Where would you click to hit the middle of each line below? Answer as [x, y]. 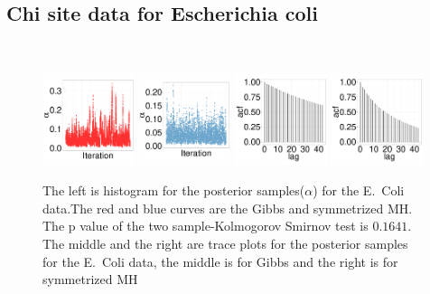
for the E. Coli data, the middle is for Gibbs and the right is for [220, 261]
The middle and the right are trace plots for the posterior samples [225, 243]
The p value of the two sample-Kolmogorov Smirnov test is [206, 226]
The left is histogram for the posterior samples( [174, 190]
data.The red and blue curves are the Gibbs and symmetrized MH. [228, 208]
